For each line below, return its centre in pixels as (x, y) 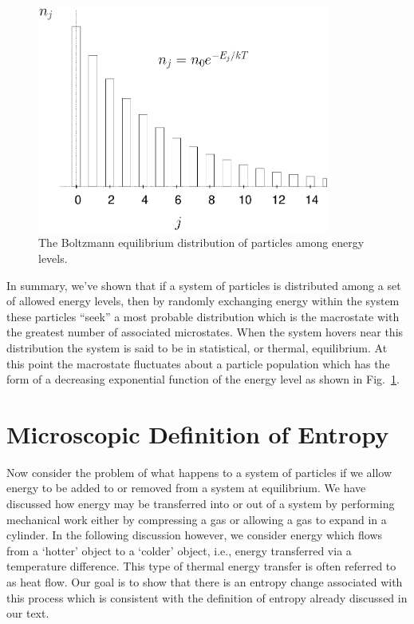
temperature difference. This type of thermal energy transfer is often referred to (201, 566)
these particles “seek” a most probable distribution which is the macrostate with (203, 316)
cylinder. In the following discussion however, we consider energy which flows (195, 535)
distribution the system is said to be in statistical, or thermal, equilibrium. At (197, 347)
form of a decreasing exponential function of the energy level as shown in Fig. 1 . (203, 379)
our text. (28, 613)
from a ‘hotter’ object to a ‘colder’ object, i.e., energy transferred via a (179, 550)
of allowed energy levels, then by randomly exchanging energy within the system (203, 301)
